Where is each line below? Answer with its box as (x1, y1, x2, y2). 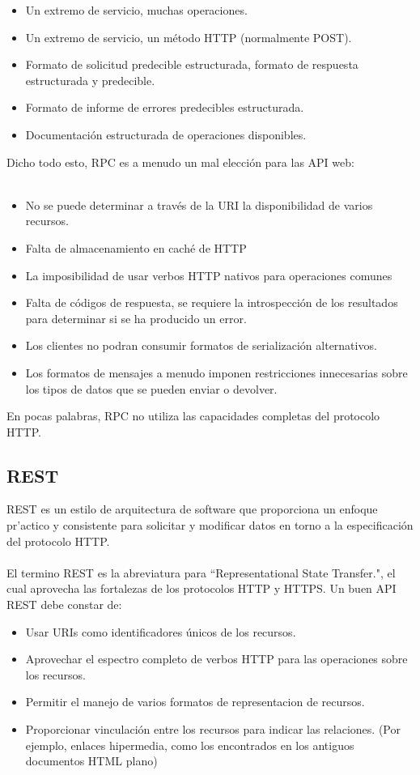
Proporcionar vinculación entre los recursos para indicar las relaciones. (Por (25, 721, 401, 738)
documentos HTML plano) (25, 752, 158, 769)
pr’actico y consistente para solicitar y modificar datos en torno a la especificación (6, 517, 414, 534)
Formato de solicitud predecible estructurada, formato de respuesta (25, 56, 358, 73)
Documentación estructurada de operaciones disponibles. (25, 126, 307, 143)
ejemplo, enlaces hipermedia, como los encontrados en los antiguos (25, 736, 354, 753)
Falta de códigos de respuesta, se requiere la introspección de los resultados (25, 294, 398, 311)
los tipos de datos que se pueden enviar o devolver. (25, 380, 278, 397)
